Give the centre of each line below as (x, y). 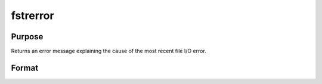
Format (25, 68)
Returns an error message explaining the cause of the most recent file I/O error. (109, 51)
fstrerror (32, 15)
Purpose (27, 37)
